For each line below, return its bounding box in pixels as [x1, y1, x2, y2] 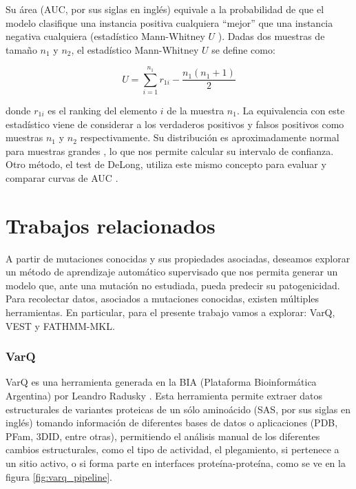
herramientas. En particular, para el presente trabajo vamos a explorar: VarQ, [6, 304, 335, 319]
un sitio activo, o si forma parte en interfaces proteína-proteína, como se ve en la [6, 455, 346, 470]
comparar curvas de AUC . [6, 170, 118, 185]
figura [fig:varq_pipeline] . [6, 469, 112, 483]
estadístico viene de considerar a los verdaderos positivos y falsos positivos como [6, 116, 344, 131]
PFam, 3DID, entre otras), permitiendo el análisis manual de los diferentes [6, 428, 320, 443]
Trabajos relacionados [6, 211, 216, 239]
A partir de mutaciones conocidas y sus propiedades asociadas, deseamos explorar [6, 251, 350, 265]
